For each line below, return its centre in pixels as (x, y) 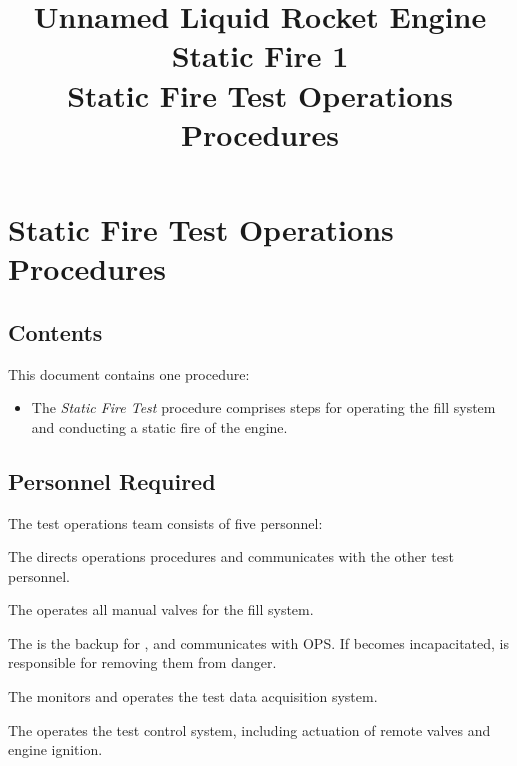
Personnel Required (112, 480)
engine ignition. (55, 749)
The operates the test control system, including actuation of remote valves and (249, 729)
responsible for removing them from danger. (142, 662)
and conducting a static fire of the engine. (159, 426)
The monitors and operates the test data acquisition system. (193, 696)
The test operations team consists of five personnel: (165, 522)
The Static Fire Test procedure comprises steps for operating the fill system (263, 407)
